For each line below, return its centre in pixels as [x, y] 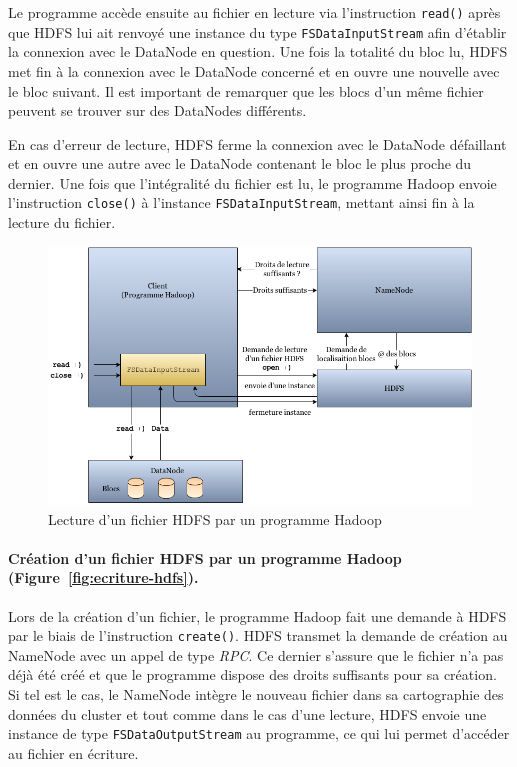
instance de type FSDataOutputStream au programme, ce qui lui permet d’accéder [259, 733]
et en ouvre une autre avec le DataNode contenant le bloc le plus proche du [240, 163]
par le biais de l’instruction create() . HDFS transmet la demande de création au [258, 635]
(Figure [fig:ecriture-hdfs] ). [103, 577]
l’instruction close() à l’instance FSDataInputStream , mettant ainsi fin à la [241, 202]
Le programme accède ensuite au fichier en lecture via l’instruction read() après [254, 12]
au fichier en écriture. [73, 752]
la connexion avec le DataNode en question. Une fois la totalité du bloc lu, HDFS [258, 51]
